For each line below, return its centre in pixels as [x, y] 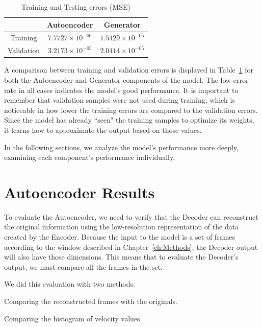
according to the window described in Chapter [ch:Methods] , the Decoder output [131, 247]
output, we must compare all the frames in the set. [83, 266]
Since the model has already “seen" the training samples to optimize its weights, [129, 120]
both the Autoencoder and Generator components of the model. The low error [126, 79]
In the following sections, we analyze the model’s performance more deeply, [121, 147]
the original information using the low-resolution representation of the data [122, 227]
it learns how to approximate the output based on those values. [103, 130]
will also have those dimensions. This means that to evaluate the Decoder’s [121, 257]
